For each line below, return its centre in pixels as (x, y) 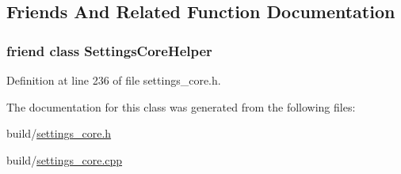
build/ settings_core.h (59, 133)
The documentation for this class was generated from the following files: (181, 106)
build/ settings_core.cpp (65, 159)
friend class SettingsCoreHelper (109, 50)
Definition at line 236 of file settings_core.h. (114, 80)
